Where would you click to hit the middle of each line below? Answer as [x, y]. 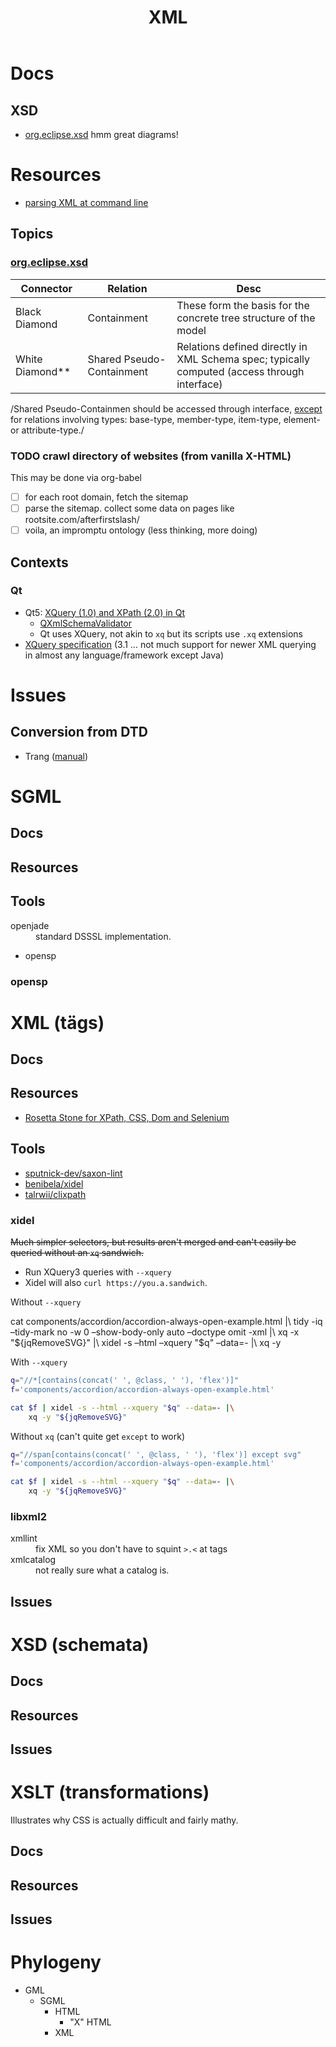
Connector [46, 288]
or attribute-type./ [47, 430]
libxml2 [29, 1516]
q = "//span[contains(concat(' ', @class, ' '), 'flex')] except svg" [156, 1454]
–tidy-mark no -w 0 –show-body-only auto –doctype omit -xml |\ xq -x [155, 1332]
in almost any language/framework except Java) [124, 655]
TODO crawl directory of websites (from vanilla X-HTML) [151, 456]
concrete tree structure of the [246, 318]
